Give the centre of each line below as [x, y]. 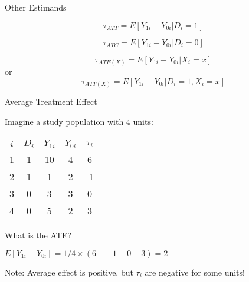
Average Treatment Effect [51, 102]
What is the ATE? [38, 235]
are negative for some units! [195, 272]
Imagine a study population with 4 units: [79, 121]
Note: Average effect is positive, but [69, 272]
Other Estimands [36, 7]
